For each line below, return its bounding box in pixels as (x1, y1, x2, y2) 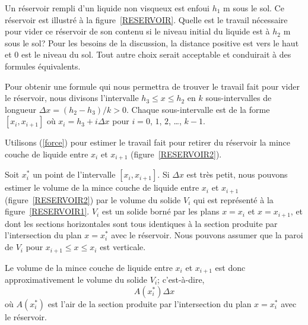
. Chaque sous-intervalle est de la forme (126, 103, 270, 115)
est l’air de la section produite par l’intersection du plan (47, 297, 252, 310)
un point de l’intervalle (33, 168, 116, 181)
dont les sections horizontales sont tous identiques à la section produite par (5, 217, 278, 229)
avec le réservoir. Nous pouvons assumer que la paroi (111, 229, 303, 241)
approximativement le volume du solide (5, 273, 148, 285)
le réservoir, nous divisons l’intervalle (5, 91, 139, 104)
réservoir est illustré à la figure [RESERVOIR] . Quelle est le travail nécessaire (5, 13, 288, 26)
